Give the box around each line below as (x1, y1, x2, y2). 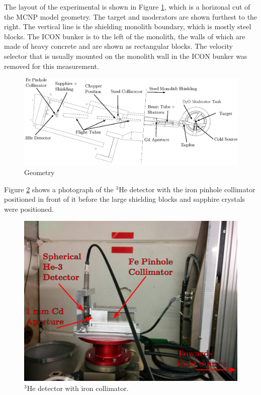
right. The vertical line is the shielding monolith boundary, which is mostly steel (4, 21, 251, 32)
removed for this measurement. (4, 60, 99, 71)
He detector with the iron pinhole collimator (119, 184, 255, 194)
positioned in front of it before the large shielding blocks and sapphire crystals (4, 194, 245, 204)
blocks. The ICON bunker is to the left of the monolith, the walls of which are (4, 31, 245, 41)
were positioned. (4, 203, 54, 214)
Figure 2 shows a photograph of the (4, 184, 114, 194)
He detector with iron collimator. (27, 382, 129, 393)
